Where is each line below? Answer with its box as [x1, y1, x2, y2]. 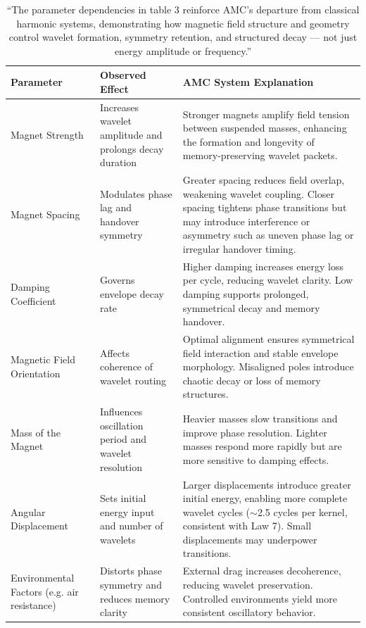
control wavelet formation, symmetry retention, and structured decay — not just [8, 30, 358, 44]
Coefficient [11, 293, 56, 308]
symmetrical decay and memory [182, 300, 320, 315]
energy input [99, 504, 155, 519]
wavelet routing [99, 372, 167, 387]
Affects [99, 345, 130, 360]
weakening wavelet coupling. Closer [182, 186, 334, 201]
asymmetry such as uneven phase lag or [182, 227, 354, 242]
